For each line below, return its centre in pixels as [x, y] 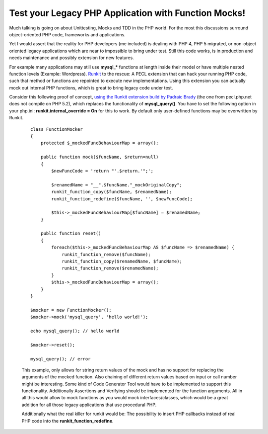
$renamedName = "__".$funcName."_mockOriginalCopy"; [117, 185]
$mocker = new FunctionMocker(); [71, 310]
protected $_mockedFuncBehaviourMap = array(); [100, 143]
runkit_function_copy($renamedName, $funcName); [122, 261]
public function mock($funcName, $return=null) [100, 157]
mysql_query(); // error [61, 359]
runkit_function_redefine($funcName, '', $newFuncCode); [122, 199]
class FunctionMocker [57, 129]
